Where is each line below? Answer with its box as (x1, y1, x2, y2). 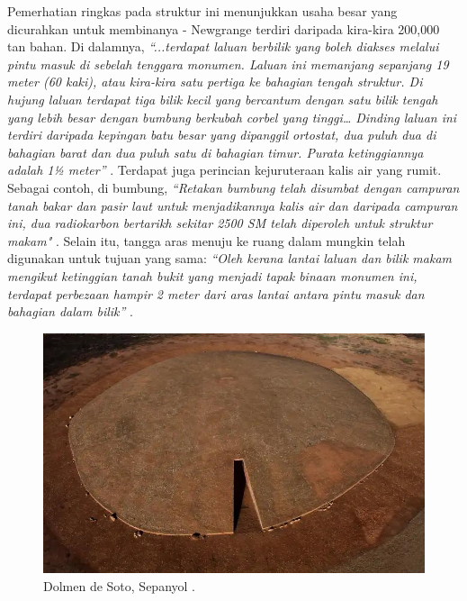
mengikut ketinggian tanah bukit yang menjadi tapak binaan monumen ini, (7, 266, 418, 285)
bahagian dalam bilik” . (7, 302, 133, 321)
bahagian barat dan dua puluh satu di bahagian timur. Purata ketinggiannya (7, 142, 424, 161)
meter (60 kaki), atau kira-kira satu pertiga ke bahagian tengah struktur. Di (7, 72, 423, 91)
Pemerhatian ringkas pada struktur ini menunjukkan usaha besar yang (7, 2, 398, 20)
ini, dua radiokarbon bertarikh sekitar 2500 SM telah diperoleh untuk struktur (7, 214, 433, 232)
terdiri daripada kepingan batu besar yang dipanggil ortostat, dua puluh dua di (7, 125, 436, 144)
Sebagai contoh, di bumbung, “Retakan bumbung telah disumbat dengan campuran (7, 178, 460, 196)
